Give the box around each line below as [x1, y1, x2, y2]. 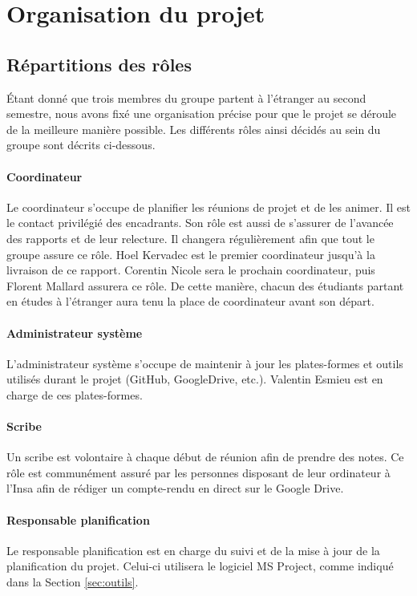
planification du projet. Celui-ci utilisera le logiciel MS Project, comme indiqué [6, 557, 394, 574]
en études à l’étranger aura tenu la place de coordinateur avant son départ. [6, 293, 374, 310]
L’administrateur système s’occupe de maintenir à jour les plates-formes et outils [6, 355, 403, 371]
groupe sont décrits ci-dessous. [6, 136, 156, 153]
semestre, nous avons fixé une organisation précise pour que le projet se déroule [6, 105, 397, 122]
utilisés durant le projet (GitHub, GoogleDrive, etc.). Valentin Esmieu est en [6, 371, 383, 387]
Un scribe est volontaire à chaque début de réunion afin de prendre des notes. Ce [6, 448, 404, 465]
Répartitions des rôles [6, 51, 192, 76]
